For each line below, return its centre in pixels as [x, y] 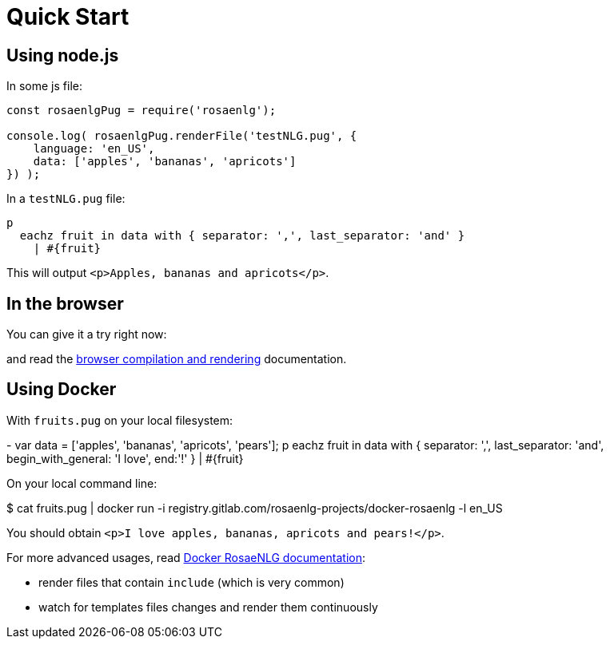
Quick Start [68, 17]
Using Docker [62, 390]
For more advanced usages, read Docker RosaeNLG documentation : [186, 557]
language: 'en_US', [94, 149]
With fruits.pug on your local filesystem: [120, 420]
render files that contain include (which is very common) [191, 582]
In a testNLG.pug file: [66, 199]
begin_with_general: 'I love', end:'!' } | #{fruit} [125, 458]
